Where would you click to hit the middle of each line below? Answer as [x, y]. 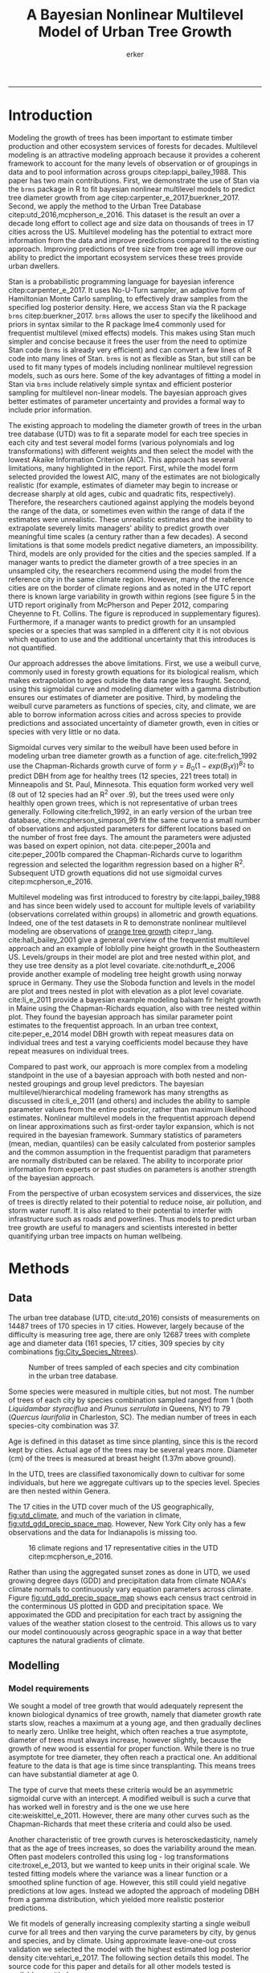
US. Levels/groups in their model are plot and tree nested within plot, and [129, 957]
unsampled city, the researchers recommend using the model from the [125, 570]
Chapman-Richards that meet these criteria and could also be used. [121, 1824]
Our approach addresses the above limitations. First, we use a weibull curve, [135, 663]
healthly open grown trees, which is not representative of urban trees [123, 803]
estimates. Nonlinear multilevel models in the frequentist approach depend [132, 1118]
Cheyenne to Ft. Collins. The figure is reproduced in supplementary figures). [135, 613]
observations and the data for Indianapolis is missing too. [103, 1532]
